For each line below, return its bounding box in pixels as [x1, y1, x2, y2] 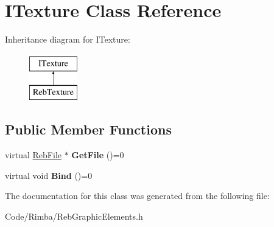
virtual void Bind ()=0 [5, 169, 93, 181]
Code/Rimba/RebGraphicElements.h [5, 209, 143, 222]
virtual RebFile [5, 148, 62, 161]
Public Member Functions [5, 120, 172, 139]
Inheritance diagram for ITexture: [5, 33, 130, 46]
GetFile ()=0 [71, 148, 124, 161]
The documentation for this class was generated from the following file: [5, 189, 270, 202]
